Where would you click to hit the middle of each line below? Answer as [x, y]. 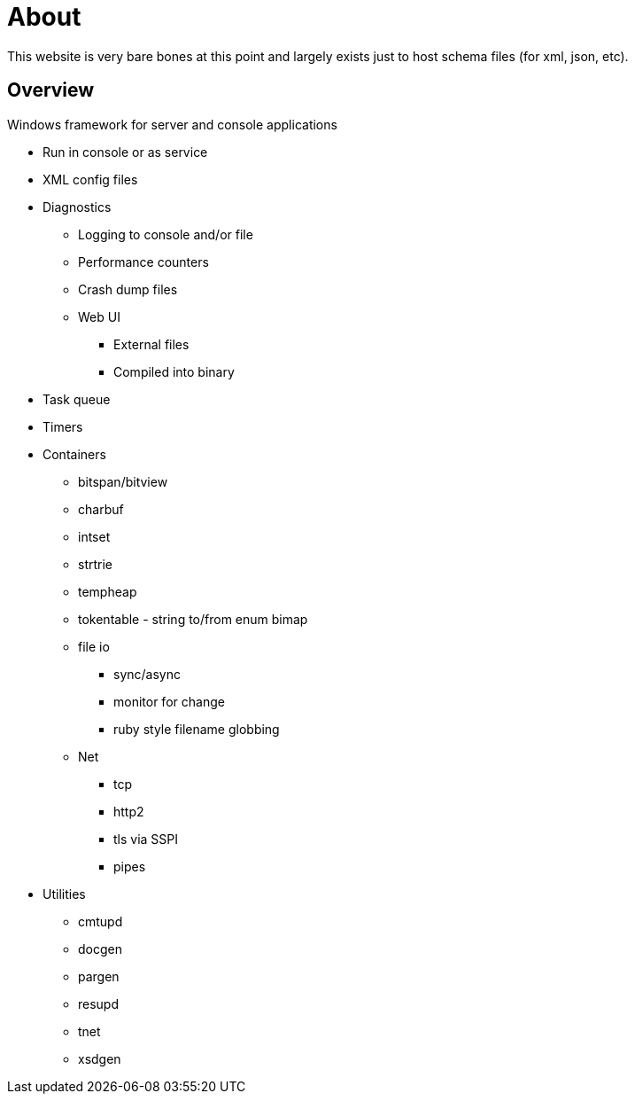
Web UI [99, 316]
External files [151, 344]
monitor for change [169, 701]
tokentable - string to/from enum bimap [193, 619]
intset [94, 536]
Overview [51, 90]
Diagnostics [77, 207]
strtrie [95, 564]
